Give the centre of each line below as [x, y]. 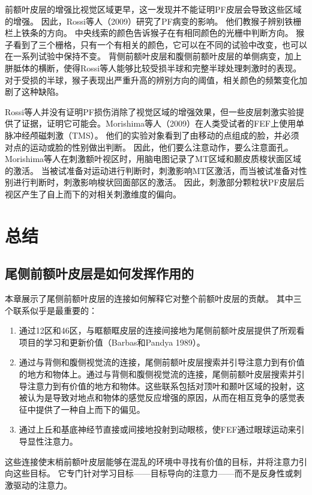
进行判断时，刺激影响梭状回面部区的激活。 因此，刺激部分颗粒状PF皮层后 [159, 182]
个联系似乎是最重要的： [51, 310]
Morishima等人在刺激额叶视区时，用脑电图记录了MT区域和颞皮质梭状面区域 [153, 159]
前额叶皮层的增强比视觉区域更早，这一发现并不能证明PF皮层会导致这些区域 [153, 9]
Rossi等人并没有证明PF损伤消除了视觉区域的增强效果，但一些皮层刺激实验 [150, 111]
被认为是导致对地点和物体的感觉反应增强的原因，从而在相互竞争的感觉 [157, 397]
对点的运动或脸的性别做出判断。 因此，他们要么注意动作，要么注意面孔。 [149, 147]
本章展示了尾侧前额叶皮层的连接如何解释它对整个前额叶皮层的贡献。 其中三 [153, 298]
